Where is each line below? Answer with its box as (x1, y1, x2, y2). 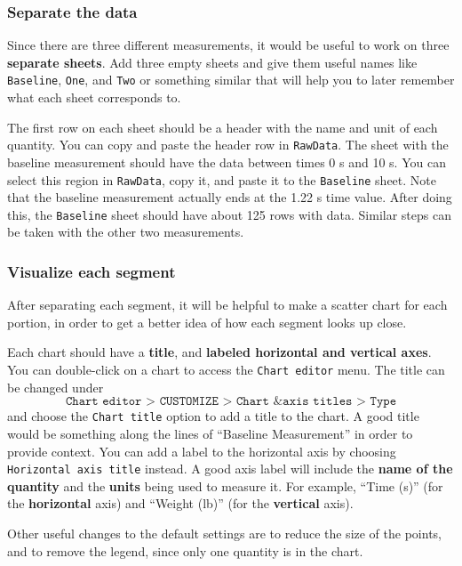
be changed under (7, 377, 104, 396)
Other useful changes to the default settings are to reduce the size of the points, (7, 523, 442, 542)
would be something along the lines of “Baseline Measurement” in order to (7, 424, 413, 442)
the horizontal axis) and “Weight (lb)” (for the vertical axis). (7, 494, 354, 513)
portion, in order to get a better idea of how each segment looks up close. (7, 312, 407, 331)
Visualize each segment (7, 260, 176, 282)
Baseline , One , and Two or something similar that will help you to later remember (7, 70, 455, 89)
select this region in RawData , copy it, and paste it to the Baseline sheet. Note (7, 170, 436, 189)
